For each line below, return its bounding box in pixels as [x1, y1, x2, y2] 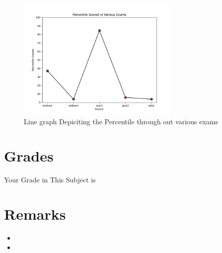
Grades [4, 145, 54, 166]
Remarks [4, 203, 66, 224]
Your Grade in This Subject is [4, 174, 96, 184]
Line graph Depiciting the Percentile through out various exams [24, 116, 218, 127]
